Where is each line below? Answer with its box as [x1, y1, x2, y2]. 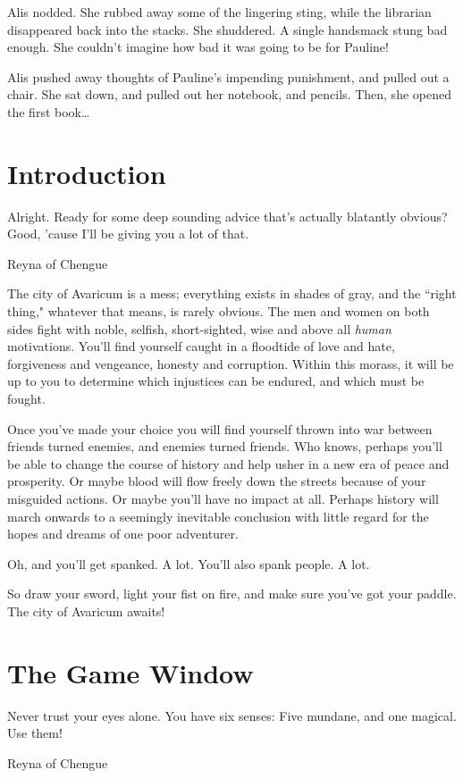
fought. [7, 389, 46, 408]
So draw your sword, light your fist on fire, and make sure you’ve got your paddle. [7, 584, 457, 603]
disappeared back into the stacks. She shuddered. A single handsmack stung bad [7, 20, 448, 38]
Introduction [7, 155, 166, 191]
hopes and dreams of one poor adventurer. [7, 524, 239, 543]
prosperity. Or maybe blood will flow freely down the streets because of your [7, 472, 426, 490]
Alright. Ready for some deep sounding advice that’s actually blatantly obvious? [7, 206, 448, 225]
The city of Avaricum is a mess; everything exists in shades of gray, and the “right [7, 284, 457, 303]
